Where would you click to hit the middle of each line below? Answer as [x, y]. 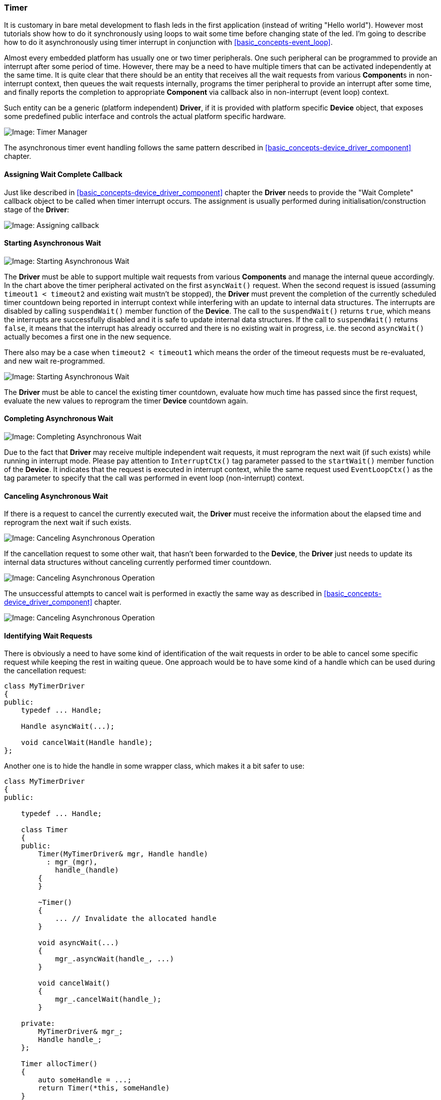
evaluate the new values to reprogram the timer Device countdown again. [126, 400]
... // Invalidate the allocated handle [136, 919]
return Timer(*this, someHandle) [104, 1088]
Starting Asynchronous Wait [53, 243]
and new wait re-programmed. [55, 361]
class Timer [44, 830]
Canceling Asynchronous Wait [56, 496]
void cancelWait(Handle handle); [87, 743]
